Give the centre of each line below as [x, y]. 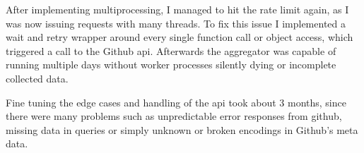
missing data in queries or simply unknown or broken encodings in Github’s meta [182, 129]
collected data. [37, 78]
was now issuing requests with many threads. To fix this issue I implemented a [176, 23]
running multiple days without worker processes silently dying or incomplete [171, 65]
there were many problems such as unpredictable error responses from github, [174, 116]
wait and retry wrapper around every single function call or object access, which [180, 37]
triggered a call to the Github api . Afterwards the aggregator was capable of [171, 50]
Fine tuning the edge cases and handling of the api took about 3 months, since [176, 102]
